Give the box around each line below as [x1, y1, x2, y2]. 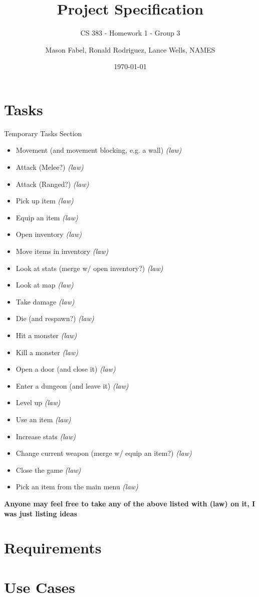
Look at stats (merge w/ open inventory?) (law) [16, 262, 163, 273]
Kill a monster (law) [16, 347, 78, 357]
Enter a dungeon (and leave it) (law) [16, 380, 129, 391]
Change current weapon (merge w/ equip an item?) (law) [16, 448, 192, 458]
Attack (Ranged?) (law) [16, 178, 89, 189]
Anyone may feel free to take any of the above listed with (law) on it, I [4, 498, 255, 508]
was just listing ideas [4, 508, 77, 518]
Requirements [4, 537, 102, 558]
